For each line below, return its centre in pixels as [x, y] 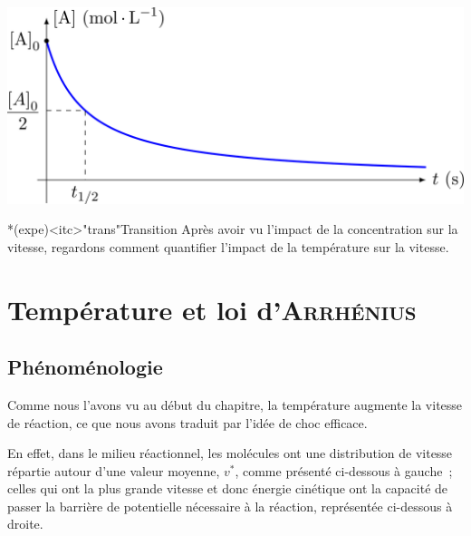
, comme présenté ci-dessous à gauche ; [344, 470]
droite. [25, 524]
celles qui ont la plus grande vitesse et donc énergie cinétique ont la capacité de [228, 488]
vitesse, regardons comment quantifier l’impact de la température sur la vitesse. [228, 246]
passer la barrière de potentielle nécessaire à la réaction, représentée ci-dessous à [230, 506]
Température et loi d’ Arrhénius [212, 309]
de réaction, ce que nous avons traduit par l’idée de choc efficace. [187, 422]
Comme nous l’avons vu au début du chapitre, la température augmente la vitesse [235, 404]
